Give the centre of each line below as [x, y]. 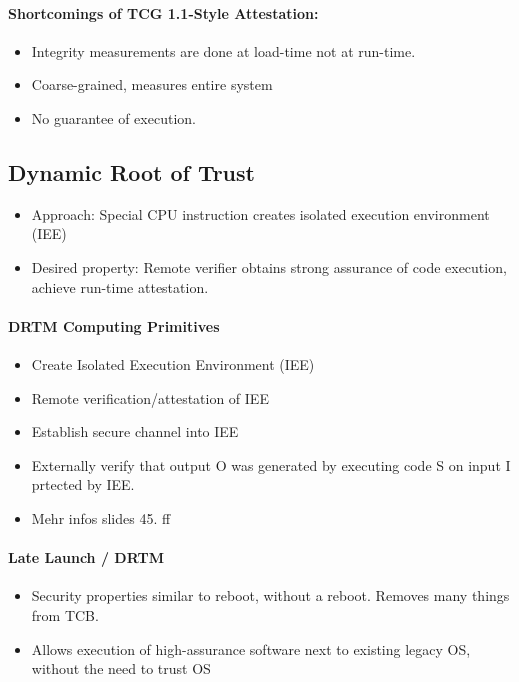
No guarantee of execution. [113, 117]
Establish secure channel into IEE [135, 431]
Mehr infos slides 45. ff [101, 517]
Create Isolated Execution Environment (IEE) [173, 363]
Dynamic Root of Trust [131, 171]
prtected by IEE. [83, 484]
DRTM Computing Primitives [114, 325]
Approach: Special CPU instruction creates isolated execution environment [260, 213]
